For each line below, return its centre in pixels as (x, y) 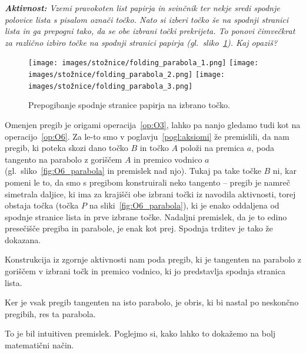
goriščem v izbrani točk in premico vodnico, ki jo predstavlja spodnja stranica (145, 271)
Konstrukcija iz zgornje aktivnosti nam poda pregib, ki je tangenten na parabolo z (153, 259)
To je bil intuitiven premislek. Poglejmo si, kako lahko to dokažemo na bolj (140, 333)
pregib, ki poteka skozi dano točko (66, 148)
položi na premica (212, 148)
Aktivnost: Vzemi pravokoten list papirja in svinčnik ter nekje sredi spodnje (142, 8)
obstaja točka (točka (42, 205)
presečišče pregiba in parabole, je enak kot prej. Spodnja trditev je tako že (139, 228)
